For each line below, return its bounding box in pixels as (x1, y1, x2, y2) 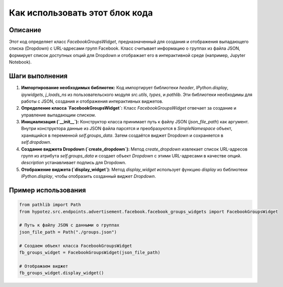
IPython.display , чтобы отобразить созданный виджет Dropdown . (21, 173, 156, 179)
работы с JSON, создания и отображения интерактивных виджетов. (21, 98, 163, 104)
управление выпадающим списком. (21, 112, 96, 118)
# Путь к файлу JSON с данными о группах (19, 222, 120, 228)
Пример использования (9, 186, 86, 194)
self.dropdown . (21, 139, 52, 145)
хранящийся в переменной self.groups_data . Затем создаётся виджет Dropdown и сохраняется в (21, 132, 224, 138)
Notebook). (9, 59, 32, 65)
